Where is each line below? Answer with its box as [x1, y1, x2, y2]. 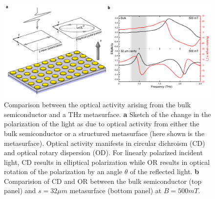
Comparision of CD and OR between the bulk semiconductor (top [4, 176, 202, 186]
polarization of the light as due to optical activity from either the [4, 119, 199, 129]
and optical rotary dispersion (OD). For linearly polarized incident [4, 147, 203, 158]
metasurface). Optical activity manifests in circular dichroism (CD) [4, 138, 205, 148]
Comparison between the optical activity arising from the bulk [4, 99, 191, 110]
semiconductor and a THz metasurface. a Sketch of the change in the [4, 109, 211, 119]
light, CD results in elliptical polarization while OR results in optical [4, 157, 210, 167]
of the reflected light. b [129, 166, 199, 177]
